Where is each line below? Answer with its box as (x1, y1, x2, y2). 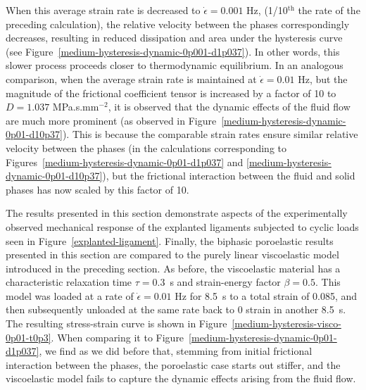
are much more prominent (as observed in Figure (6, 113, 217, 127)
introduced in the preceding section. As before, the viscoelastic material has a (6, 260, 341, 275)
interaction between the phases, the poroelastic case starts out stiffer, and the (6, 357, 341, 372)
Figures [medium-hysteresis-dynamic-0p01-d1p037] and (6, 154, 244, 169)
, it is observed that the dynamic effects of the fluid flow (108, 99, 351, 114)
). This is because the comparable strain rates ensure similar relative (62, 127, 358, 141)
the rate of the (298, 3, 360, 17)
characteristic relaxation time (6, 275, 132, 289)
